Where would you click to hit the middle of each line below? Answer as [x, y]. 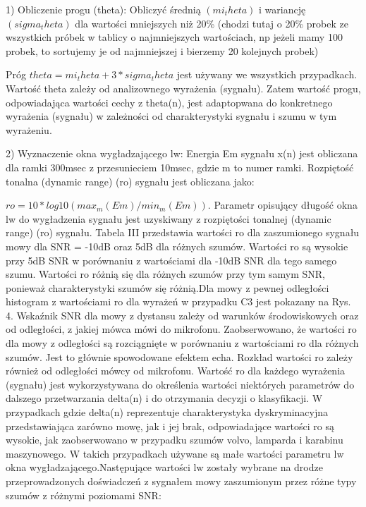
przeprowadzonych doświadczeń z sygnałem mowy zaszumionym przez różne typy [181, 481]
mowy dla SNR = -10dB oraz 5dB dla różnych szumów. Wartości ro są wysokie [177, 246]
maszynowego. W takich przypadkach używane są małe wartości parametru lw [175, 453]
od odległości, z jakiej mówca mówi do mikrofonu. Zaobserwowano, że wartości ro [181, 329]
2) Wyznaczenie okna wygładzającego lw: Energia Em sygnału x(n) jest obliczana [182, 153]
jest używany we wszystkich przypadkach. [267, 74]
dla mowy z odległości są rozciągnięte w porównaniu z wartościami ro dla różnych [182, 343]
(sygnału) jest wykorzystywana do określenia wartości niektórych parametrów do [180, 384]
